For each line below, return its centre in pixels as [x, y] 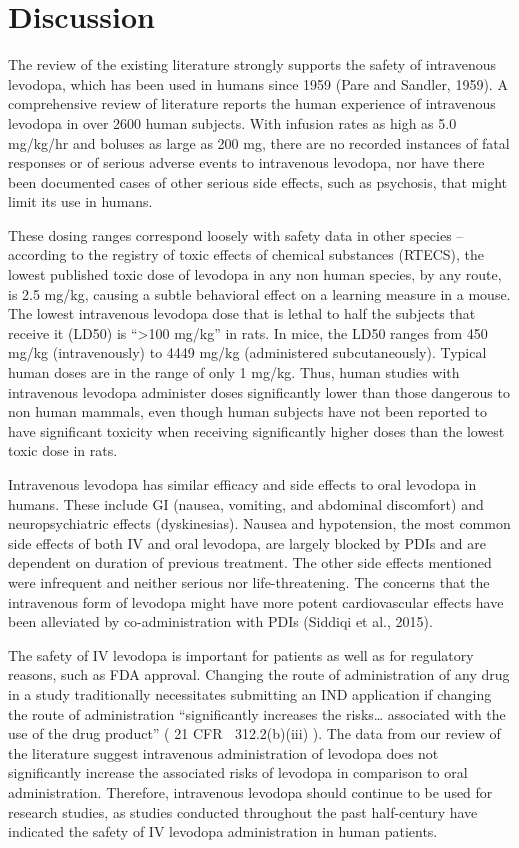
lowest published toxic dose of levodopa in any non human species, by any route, [255, 274]
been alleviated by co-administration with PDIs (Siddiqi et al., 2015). [220, 621]
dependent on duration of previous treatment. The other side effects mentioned [250, 562]
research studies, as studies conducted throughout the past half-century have [243, 811]
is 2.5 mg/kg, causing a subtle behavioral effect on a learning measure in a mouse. [259, 293]
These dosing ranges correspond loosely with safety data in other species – [236, 234]
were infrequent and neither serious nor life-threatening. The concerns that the [249, 581]
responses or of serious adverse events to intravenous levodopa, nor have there [246, 162]
